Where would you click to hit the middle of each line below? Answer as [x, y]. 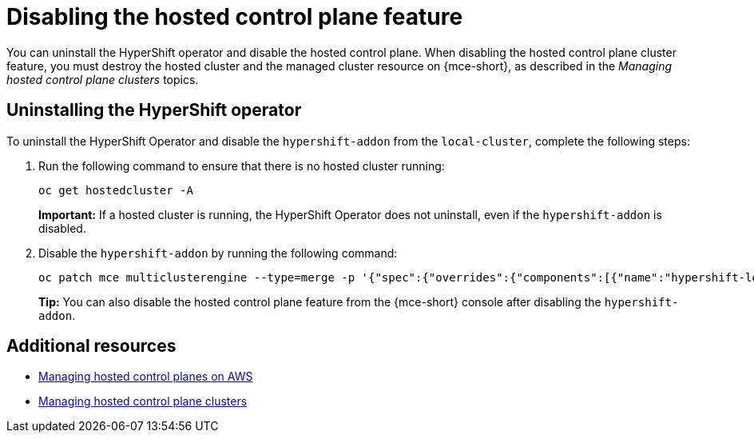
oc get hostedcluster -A [116, 190]
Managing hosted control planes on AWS [146, 377]
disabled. [62, 228]
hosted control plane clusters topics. [103, 79]
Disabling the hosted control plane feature [235, 17]
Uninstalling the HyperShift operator [154, 110]
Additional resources [91, 346]
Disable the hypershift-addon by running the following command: [218, 253]
